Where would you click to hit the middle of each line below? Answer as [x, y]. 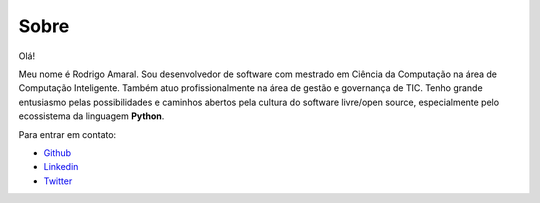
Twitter [58, 181]
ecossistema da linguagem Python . [91, 116]
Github [57, 152]
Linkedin [61, 167]
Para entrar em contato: [67, 134]
